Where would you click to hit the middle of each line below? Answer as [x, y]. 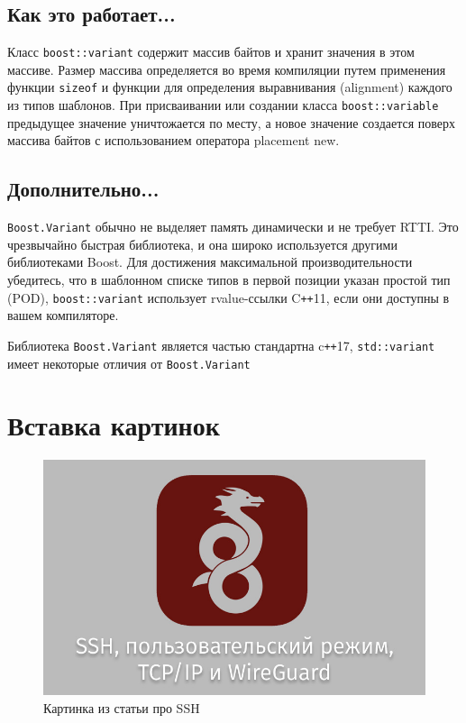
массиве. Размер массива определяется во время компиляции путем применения [227, 69]
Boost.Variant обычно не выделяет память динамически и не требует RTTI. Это [233, 227]
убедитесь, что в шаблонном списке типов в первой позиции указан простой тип [229, 279]
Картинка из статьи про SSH [122, 707]
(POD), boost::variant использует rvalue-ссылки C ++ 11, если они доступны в [228, 297]
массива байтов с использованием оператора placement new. [174, 140]
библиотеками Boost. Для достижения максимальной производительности [210, 262]
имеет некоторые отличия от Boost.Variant [129, 363]
